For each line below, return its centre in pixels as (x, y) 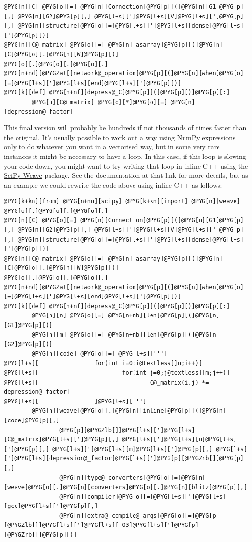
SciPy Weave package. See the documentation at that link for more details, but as (126, 175)
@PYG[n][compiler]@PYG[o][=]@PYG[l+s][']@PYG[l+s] (143, 497)
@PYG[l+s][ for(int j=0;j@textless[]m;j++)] (117, 373)
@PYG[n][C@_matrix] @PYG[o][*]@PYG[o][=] (100, 102)
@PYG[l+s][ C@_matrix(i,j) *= (107, 382)
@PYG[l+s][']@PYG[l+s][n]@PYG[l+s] (179, 440)
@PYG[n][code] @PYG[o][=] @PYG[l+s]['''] (100, 354)
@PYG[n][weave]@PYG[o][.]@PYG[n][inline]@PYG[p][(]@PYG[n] (129, 411)
